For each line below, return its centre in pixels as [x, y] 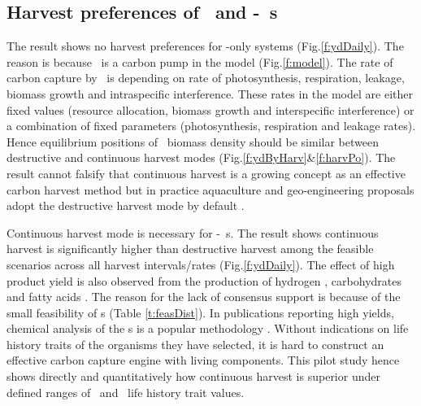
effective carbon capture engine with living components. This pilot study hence [203, 360]
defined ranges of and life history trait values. [126, 392]
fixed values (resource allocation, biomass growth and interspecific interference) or [210, 109]
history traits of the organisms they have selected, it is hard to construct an [195, 344]
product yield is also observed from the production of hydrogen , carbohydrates [204, 280]
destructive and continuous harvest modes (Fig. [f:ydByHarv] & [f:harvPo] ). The [201, 157]
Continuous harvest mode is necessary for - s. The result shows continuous [193, 232]
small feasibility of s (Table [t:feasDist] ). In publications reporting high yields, [200, 312]
